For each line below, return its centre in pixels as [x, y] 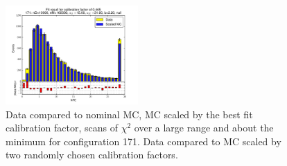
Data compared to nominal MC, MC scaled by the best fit [129, 114]
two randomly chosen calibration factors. [92, 155]
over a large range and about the [204, 128]
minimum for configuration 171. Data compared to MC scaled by [143, 141]
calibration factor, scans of [62, 128]
